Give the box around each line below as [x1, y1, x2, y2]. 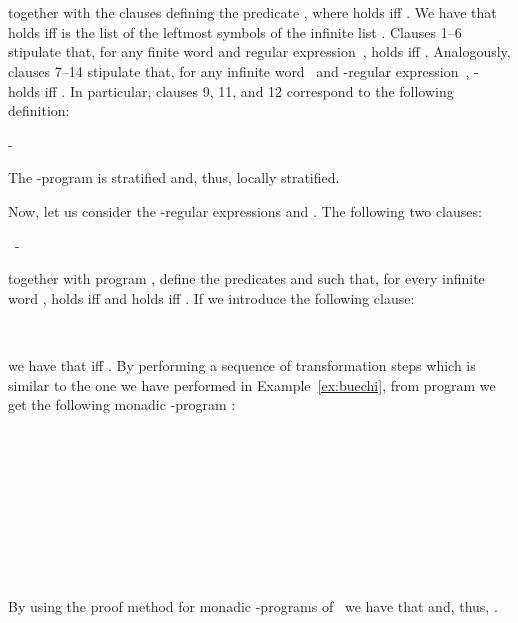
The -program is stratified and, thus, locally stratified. [8, 167, 340, 188]
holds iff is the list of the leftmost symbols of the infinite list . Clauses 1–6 [8, 21, 462, 42]
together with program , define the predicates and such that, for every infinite [8, 268, 485, 289]
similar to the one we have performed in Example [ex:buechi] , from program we [8, 374, 496, 395]
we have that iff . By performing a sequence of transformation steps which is [8, 354, 476, 375]
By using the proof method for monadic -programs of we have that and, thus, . [8, 595, 498, 616]
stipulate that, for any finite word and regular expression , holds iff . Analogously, [8, 41, 511, 62]
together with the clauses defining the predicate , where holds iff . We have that [8, 2, 497, 23]
